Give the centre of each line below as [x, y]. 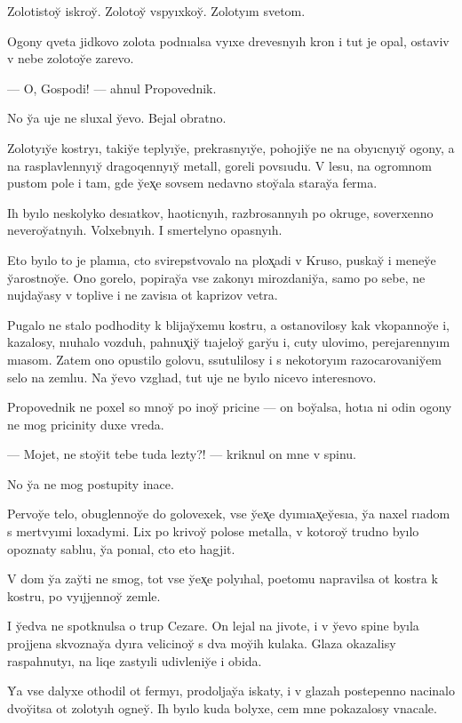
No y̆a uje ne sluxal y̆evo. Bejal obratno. [117, 118]
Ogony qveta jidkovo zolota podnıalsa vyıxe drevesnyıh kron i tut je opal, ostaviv [228, 40]
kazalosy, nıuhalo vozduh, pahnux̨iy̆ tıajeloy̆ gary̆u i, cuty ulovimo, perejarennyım [229, 342]
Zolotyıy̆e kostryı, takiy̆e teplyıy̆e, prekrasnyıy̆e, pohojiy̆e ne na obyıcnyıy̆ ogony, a [231, 147]
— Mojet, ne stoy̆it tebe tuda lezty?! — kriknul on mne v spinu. [182, 454]
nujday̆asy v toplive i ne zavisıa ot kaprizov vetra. [143, 295]
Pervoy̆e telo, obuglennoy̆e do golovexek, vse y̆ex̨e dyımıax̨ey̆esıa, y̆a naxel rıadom [229, 514]
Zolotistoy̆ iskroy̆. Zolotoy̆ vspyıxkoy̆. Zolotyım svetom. [156, 11]
